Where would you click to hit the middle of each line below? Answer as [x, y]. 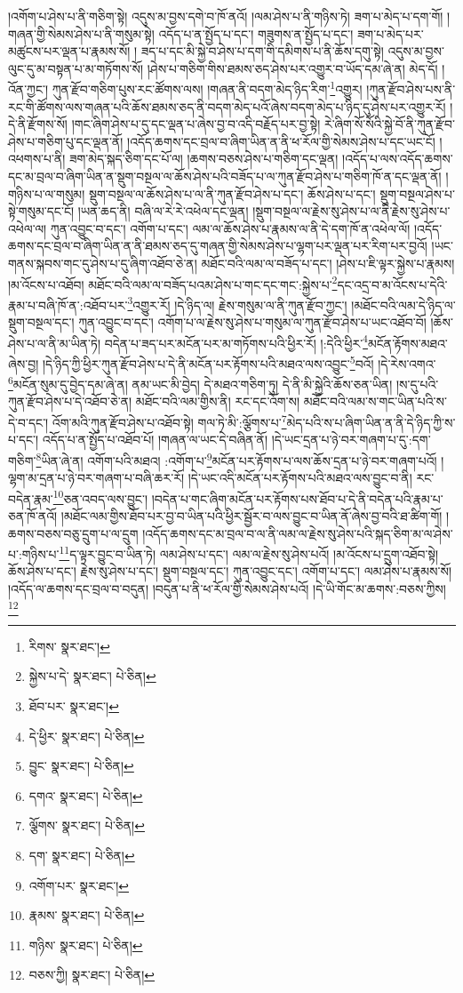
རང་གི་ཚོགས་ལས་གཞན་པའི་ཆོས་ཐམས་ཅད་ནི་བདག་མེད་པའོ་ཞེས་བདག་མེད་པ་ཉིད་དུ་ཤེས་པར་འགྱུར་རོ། [227, 106]
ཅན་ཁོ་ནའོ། [33, 515]
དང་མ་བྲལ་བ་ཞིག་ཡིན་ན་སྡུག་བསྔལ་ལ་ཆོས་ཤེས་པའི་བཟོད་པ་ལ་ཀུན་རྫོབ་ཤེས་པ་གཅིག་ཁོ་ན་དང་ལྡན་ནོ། [225, 176]
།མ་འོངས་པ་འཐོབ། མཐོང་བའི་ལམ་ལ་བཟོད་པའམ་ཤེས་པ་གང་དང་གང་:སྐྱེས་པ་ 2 [173, 283]
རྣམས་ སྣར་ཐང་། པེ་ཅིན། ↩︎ [87, 915]
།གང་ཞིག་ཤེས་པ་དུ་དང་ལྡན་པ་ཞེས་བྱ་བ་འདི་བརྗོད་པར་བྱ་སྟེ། [196, 124]
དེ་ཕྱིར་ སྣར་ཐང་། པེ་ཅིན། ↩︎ [87, 736]
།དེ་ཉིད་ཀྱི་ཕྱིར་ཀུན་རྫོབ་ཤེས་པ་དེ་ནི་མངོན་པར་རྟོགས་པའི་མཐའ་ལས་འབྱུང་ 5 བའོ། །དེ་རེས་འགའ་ [239, 362]
